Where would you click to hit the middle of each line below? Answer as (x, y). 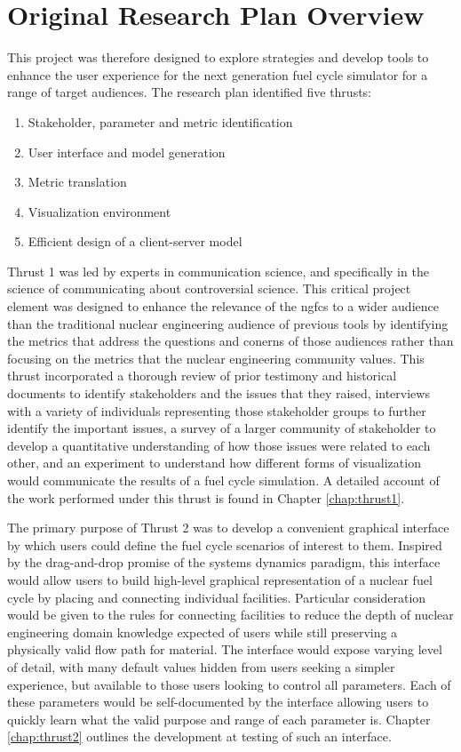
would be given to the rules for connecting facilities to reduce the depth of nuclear (230, 615)
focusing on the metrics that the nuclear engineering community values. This (216, 358)
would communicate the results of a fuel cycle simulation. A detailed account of (223, 480)
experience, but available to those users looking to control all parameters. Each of (229, 684)
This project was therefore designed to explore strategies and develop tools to (218, 57)
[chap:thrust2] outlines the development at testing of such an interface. (199, 736)
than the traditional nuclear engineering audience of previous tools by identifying (228, 323)
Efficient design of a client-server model (135, 241)
